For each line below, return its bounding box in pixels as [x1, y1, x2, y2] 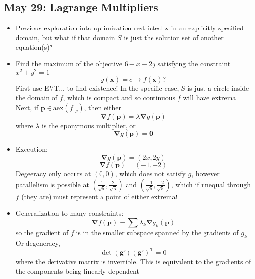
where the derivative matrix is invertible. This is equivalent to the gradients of [15, 256, 251, 266]
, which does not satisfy [115, 168, 186, 179]
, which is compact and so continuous [63, 92, 176, 103]
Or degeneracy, [15, 237, 60, 248]
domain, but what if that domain [15, 32, 115, 42]
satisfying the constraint [157, 58, 230, 68]
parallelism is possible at [15, 179, 89, 189]
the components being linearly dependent [15, 266, 139, 276]
